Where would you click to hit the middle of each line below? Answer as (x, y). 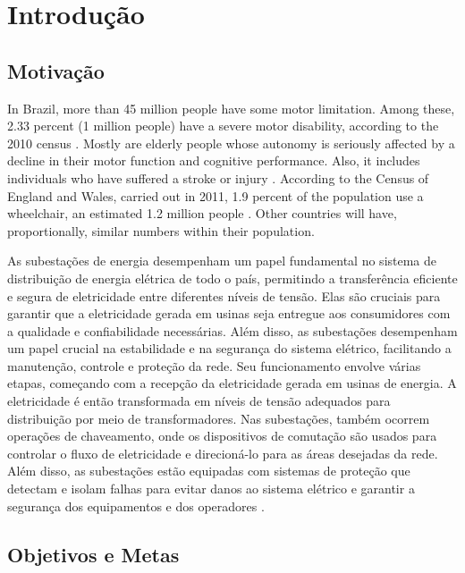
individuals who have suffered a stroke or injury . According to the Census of (218, 177)
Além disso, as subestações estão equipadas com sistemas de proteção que (209, 471)
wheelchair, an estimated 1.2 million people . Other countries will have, (202, 213)
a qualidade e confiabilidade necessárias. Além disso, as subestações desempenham (232, 330)
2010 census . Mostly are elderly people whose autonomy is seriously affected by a (231, 143)
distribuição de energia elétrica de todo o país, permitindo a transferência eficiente (232, 278)
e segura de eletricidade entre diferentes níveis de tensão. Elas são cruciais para (224, 295)
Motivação (56, 70)
